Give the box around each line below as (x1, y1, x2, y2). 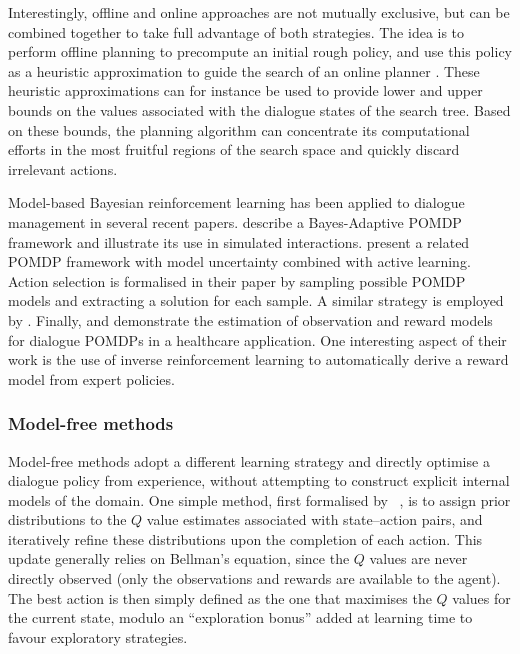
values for (452, 587, 511, 608)
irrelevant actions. (8, 158, 118, 179)
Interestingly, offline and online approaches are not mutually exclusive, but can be (8, 2, 510, 22)
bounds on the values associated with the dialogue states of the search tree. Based (8, 99, 511, 120)
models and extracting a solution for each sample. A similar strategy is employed (8, 290, 504, 311)
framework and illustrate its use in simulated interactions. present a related (8, 231, 470, 252)
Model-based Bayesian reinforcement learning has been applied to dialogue (8, 192, 465, 213)
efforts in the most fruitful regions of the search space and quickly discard (8, 139, 460, 160)
